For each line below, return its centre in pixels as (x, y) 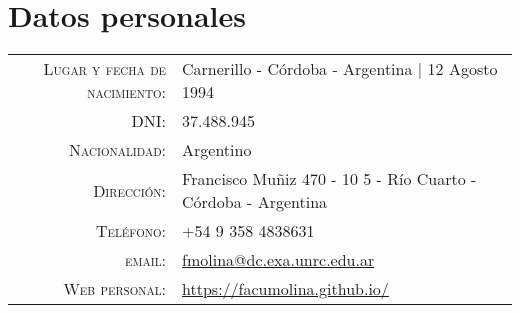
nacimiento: (127, 92)
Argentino (217, 150)
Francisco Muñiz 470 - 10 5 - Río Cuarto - (329, 179)
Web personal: (115, 289)
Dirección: (130, 190)
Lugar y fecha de (105, 69)
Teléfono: (131, 231)
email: (145, 260)
